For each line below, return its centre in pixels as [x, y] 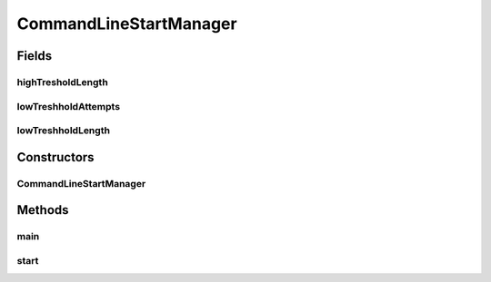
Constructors [55, 157]
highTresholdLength [62, 82]
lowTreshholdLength [64, 131]
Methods [43, 210]
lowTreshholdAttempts [69, 106]
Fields [35, 56]
